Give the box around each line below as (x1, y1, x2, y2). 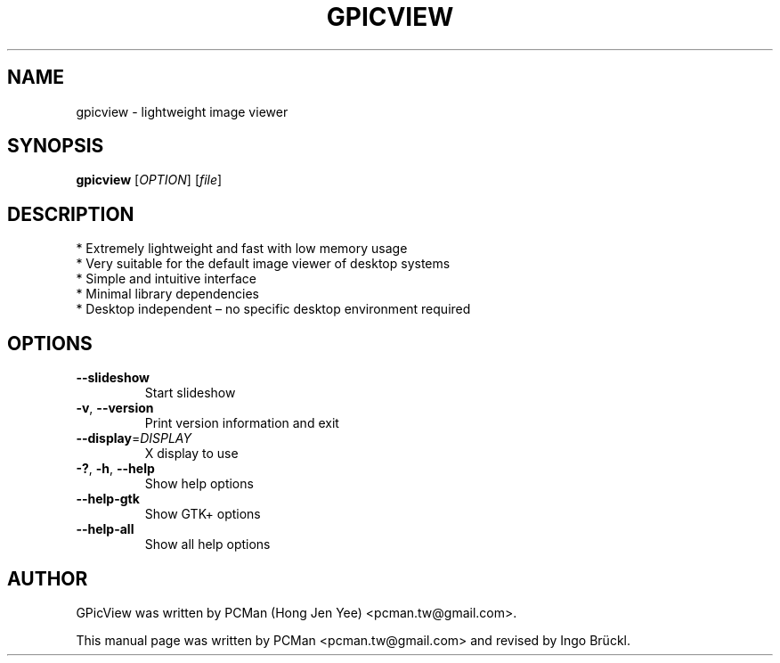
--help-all (76, 521, 134, 537)
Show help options (144, 476, 254, 492)
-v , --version (76, 400, 154, 416)
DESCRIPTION (7, 202, 134, 225)
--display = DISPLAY (76, 430, 191, 446)
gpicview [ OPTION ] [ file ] (76, 172, 223, 188)
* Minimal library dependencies (76, 286, 259, 302)
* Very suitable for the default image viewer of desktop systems (76, 256, 451, 272)
